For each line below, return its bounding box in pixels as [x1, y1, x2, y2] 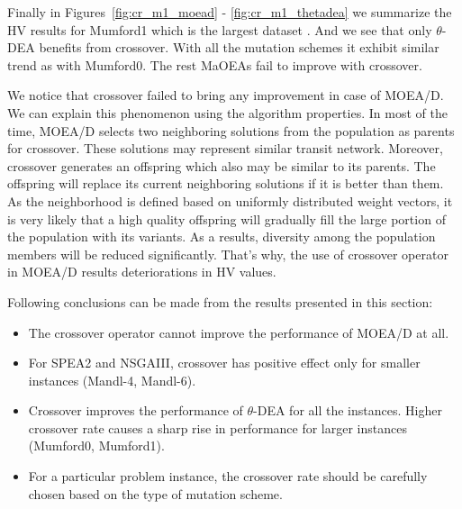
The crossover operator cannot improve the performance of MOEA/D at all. [28, 323, 449, 341]
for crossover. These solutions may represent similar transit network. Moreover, [7, 139, 443, 158]
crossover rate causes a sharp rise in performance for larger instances [28, 418, 407, 437]
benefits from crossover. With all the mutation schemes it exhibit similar [39, 38, 439, 57]
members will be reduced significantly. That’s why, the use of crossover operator [7, 244, 448, 263]
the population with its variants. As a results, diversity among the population [7, 227, 436, 246]
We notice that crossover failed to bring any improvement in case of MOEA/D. [7, 86, 444, 105]
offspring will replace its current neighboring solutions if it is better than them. [7, 174, 444, 193]
